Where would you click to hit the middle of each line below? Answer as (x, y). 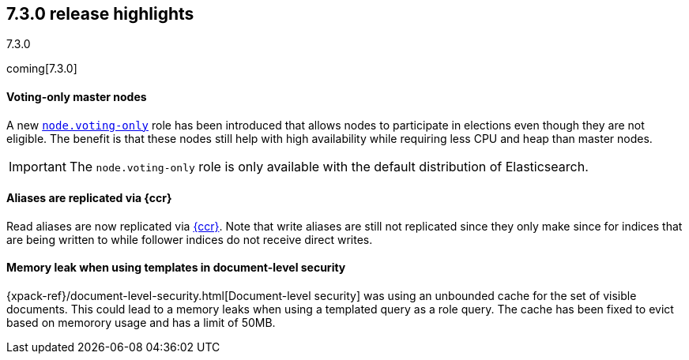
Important (38, 166)
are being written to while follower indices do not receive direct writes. (190, 239)
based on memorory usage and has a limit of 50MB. (141, 323)
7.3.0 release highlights (100, 14)
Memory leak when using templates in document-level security (176, 268)
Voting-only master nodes (77, 97)
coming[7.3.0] (42, 69)
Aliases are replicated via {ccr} (89, 198)
